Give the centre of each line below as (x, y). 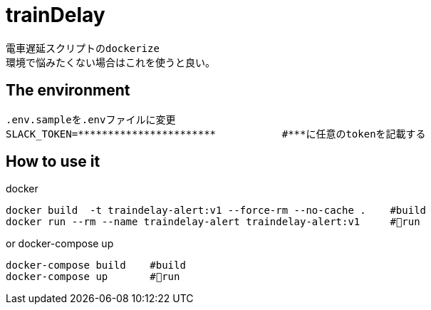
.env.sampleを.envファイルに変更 (91, 119)
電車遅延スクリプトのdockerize (83, 48)
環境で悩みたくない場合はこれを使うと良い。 (110, 62)
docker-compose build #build (96, 265)
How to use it (53, 162)
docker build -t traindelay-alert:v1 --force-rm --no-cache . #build (216, 211)
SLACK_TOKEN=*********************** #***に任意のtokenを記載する (216, 134)
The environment (68, 91)
